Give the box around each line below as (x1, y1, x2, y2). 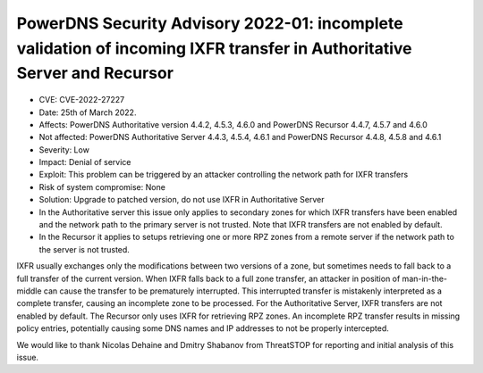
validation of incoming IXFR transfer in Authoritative (16, 38, 412, 58)
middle (16, 286, 42, 296)
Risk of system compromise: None (38, 181, 165, 192)
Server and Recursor (16, 63, 174, 84)
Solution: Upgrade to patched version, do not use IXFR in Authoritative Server (38, 195, 326, 205)
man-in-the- (402, 273, 447, 284)
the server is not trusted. (38, 244, 130, 254)
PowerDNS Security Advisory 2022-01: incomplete (16, 13, 403, 33)
